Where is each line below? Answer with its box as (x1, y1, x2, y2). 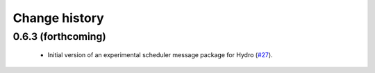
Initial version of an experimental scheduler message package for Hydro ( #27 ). (47, 51, 274, 59)
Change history (12, 10, 104, 25)
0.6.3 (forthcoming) (12, 30, 107, 43)
